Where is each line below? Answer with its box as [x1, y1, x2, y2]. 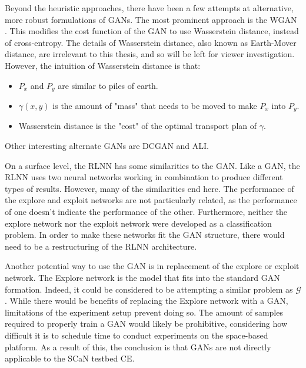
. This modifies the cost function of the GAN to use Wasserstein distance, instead [5, 25, 299, 37]
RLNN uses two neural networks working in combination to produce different [5, 171, 283, 183]
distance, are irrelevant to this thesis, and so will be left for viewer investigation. [5, 48, 295, 60]
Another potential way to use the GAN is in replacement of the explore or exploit [5, 260, 300, 272]
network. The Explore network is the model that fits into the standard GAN [5, 271, 280, 283]
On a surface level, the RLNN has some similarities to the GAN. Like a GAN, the [5, 159, 300, 171]
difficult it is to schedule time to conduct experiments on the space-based [5, 329, 268, 341]
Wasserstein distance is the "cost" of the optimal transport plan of [18, 120, 257, 132]
